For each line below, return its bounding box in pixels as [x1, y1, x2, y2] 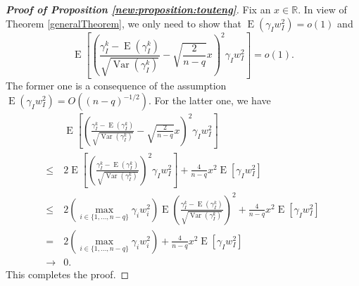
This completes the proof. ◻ [6, 266, 130, 281]
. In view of [298, 2, 347, 16]
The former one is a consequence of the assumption [6, 77, 227, 92]
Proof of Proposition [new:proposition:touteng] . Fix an [6, 2, 271, 16]
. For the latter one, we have [149, 93, 271, 108]
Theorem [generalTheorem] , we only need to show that [6, 15, 242, 30]
